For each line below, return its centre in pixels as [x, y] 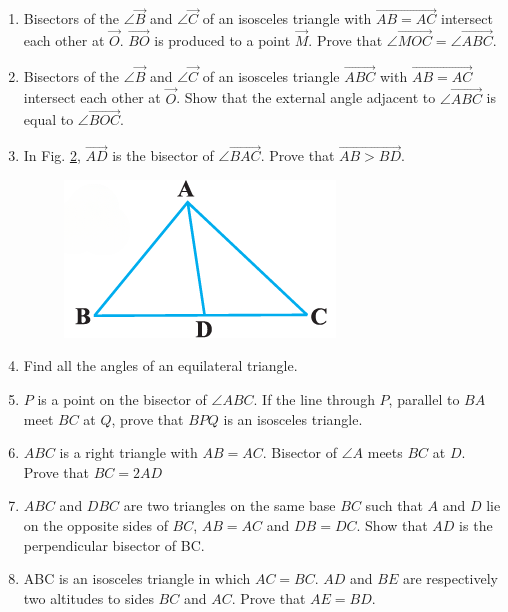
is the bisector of [163, 155]
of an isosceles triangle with [287, 18]
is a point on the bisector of [122, 399]
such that [394, 505]
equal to [48, 119]
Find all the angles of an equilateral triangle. [160, 365]
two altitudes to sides [88, 597]
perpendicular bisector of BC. [114, 544]
